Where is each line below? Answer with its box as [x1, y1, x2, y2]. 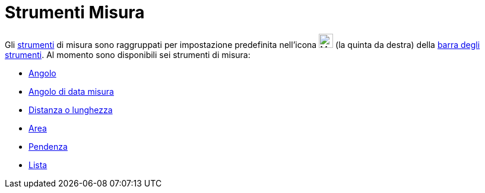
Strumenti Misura [5, 2, 145, 22]
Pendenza [28, 141, 68, 152]
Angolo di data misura [28, 86, 114, 96]
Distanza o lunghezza [28, 104, 113, 115]
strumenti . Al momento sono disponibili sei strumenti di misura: [5, 49, 251, 60]
